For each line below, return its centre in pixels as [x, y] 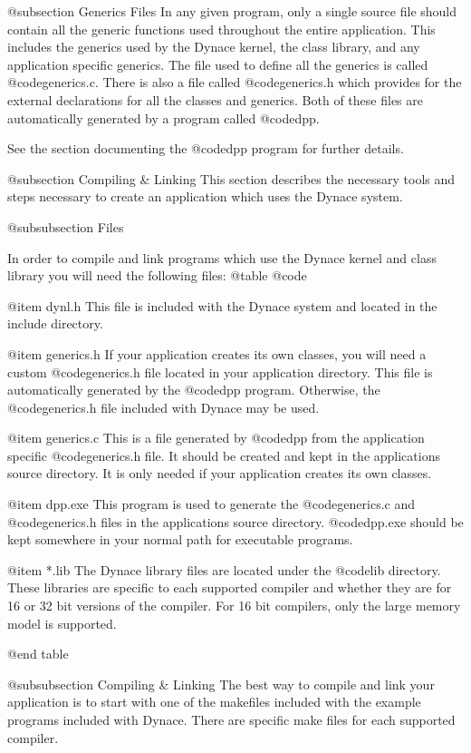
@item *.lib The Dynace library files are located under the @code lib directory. [224, 569]
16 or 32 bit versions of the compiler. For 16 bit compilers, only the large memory [234, 606]
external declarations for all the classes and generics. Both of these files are [215, 99]
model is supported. [62, 623]
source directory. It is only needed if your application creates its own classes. [220, 473]
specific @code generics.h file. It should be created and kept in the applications [224, 455]
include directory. [55, 323]
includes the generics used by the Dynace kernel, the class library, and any [214, 47]
